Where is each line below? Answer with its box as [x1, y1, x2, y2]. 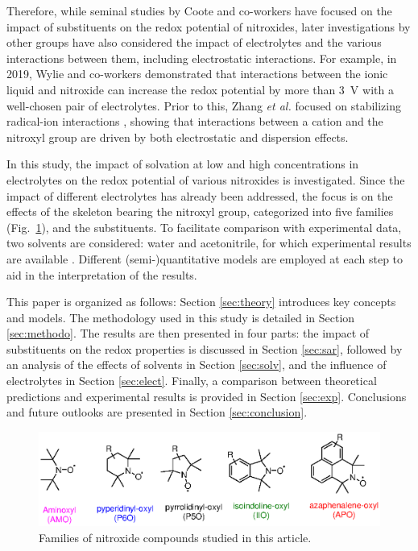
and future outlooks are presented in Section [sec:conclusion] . [6, 404, 308, 420]
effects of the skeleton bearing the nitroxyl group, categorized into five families [6, 203, 394, 220]
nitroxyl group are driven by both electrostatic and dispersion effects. [6, 128, 349, 145]
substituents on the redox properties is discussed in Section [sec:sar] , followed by [6, 340, 403, 357]
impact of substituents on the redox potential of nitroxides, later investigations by [6, 18, 411, 35]
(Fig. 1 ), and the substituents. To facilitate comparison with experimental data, [6, 218, 402, 235]
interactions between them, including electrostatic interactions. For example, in [6, 49, 397, 66]
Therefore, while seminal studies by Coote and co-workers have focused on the [6, 2, 392, 19]
